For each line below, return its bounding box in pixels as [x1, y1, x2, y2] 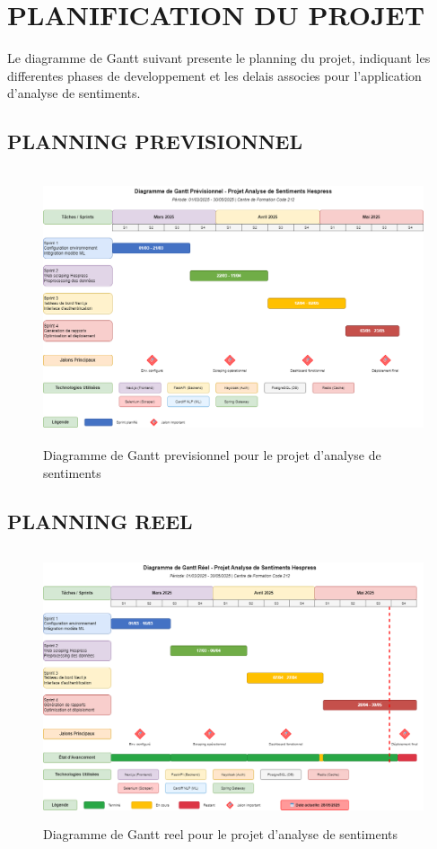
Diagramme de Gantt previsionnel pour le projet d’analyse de [43, 446, 381, 464]
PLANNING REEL [7, 507, 193, 535]
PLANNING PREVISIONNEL [7, 128, 303, 155]
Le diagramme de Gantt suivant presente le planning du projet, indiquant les [7, 49, 431, 67]
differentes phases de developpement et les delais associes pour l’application [7, 66, 422, 84]
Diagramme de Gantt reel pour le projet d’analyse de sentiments [43, 825, 398, 844]
